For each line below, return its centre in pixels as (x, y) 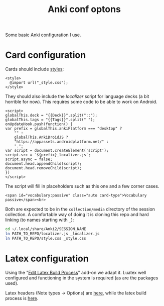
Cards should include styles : (35, 69)
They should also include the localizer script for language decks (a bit (77, 96)
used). (12, 283)
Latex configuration (47, 259)
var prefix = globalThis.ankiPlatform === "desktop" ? (64, 129)
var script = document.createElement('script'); (57, 151)
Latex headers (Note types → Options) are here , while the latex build (76, 293)
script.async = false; (29, 159)
